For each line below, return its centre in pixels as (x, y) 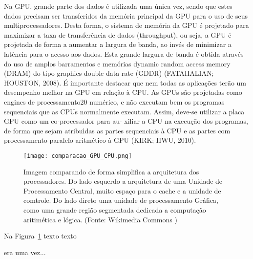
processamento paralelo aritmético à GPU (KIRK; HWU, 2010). (100, 140)
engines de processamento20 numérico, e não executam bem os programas (114, 101)
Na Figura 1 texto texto (40, 236)
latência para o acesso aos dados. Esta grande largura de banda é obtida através (124, 54)
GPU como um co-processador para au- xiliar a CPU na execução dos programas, (126, 121)
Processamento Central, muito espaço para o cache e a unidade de (122, 190)
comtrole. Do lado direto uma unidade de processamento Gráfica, (121, 200)
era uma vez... (25, 252)
